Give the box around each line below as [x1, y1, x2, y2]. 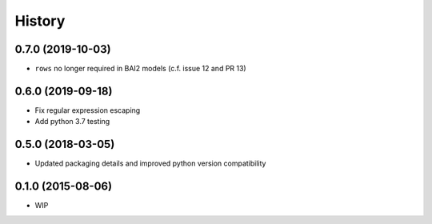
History [14, 12, 66, 30]
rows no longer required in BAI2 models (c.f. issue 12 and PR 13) [34, 64, 247, 74]
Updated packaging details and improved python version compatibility [34, 158, 266, 168]
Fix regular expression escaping [34, 105, 141, 115]
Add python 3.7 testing [34, 117, 110, 126]
